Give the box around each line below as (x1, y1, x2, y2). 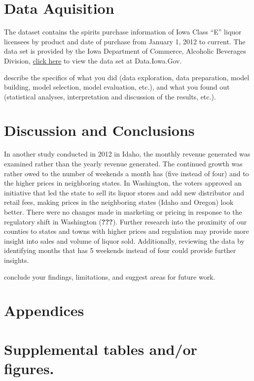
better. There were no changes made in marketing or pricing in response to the (4, 206, 242, 217)
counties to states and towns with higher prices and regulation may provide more (4, 226, 249, 236)
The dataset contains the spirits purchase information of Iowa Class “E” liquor (4, 27, 242, 37)
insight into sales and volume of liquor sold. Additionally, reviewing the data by (4, 235, 245, 246)
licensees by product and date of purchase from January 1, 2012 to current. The (4, 36, 246, 46)
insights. (4, 254, 29, 265)
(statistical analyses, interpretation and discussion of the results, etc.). (4, 91, 216, 101)
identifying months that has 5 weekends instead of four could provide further (4, 245, 236, 255)
